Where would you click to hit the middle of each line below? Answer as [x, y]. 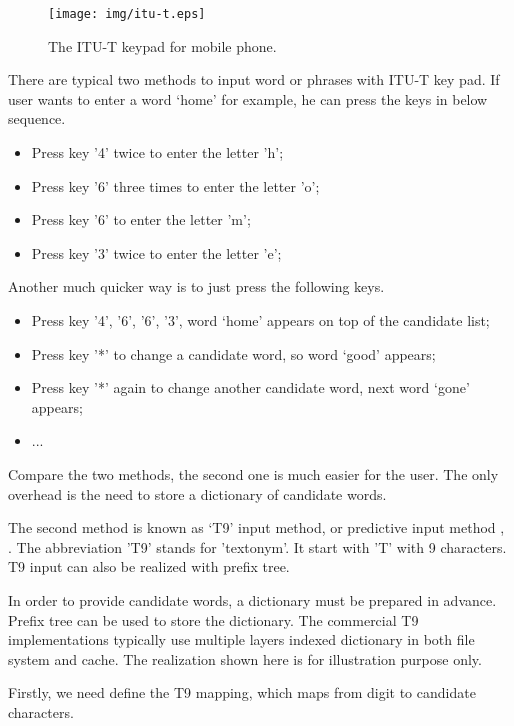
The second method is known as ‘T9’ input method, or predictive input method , [256, 527]
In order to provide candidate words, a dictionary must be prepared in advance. [252, 599]
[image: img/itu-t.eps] [127, 14]
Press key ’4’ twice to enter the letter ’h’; [157, 152]
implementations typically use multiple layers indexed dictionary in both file [241, 639]
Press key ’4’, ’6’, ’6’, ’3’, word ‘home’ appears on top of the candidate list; [260, 320]
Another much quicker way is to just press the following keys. [196, 286]
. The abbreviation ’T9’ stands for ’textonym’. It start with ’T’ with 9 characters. [257, 546]
